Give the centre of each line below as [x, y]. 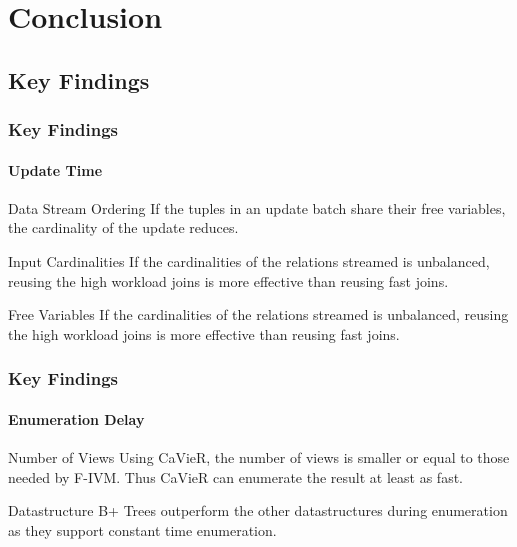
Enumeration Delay [76, 418]
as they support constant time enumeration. [142, 529]
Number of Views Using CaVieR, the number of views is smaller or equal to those [259, 457]
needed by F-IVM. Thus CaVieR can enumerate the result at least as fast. [236, 476]
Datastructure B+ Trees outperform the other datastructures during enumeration [258, 510]
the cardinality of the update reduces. [123, 227]
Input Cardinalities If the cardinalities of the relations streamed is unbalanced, [249, 260]
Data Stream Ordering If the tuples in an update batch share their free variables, [257, 207]
